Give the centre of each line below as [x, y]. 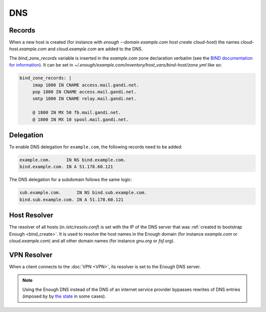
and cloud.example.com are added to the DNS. [95, 49]
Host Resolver [31, 215]
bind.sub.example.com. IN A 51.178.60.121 [71, 199]
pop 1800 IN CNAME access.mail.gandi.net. [84, 92]
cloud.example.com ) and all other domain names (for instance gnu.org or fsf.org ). [92, 241]
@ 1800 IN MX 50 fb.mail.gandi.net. [77, 113]
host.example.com [28, 49]
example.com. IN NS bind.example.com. [73, 160]
